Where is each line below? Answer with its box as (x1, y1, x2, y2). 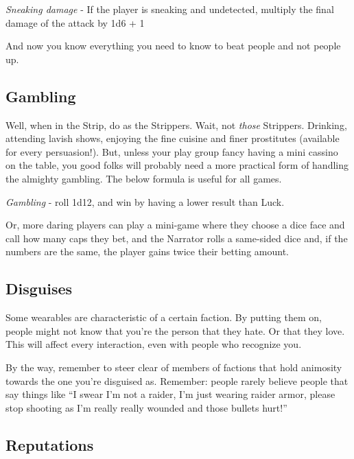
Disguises (5, 278, 73, 299)
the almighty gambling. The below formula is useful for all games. (5, 171, 282, 185)
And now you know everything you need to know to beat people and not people (5, 38, 341, 53)
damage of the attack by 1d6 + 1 (5, 15, 145, 30)
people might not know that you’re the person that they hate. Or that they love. (5, 323, 345, 338)
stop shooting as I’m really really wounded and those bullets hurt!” (5, 400, 287, 414)
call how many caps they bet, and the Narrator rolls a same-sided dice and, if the (5, 231, 348, 245)
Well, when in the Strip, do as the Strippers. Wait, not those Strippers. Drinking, (5, 117, 347, 132)
